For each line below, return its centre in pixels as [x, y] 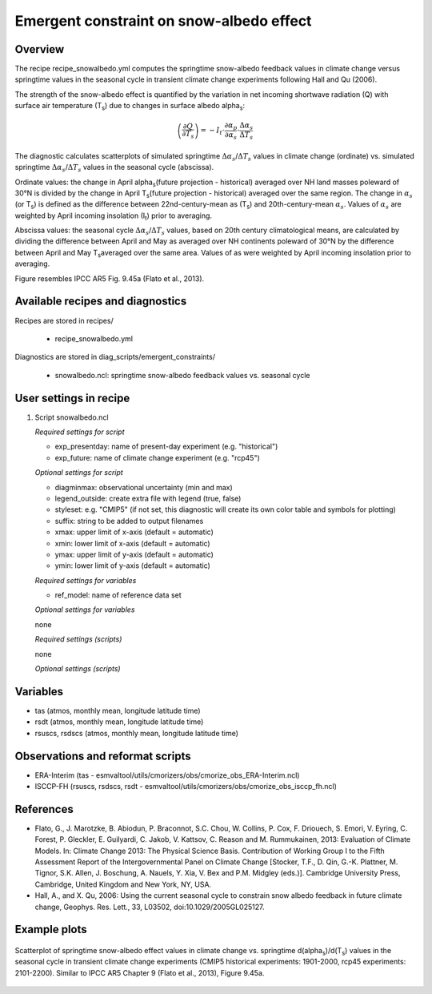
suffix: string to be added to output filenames [129, 521]
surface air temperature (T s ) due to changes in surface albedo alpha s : [130, 107]
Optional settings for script [79, 473]
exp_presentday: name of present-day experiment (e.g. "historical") [166, 447]
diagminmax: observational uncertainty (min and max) [144, 487]
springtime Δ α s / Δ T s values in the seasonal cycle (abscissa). [114, 168]
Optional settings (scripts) [78, 669]
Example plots [51, 930]
